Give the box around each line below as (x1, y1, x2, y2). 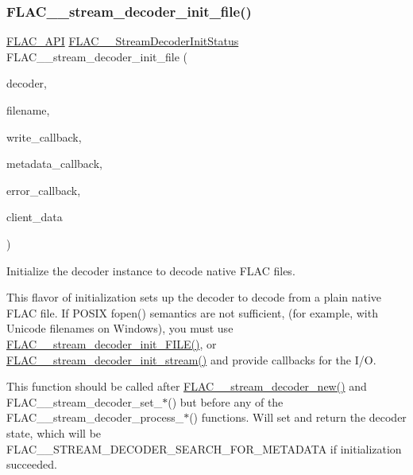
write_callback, (6, 128, 82, 145)
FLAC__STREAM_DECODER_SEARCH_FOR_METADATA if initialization (6, 440, 402, 457)
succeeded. (6, 456, 57, 473)
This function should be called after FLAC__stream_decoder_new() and (6, 378, 367, 395)
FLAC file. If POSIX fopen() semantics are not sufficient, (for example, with (6, 304, 378, 321)
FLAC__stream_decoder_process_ (6, 409, 184, 426)
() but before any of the (168, 393, 284, 410)
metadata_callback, (6, 155, 102, 172)
